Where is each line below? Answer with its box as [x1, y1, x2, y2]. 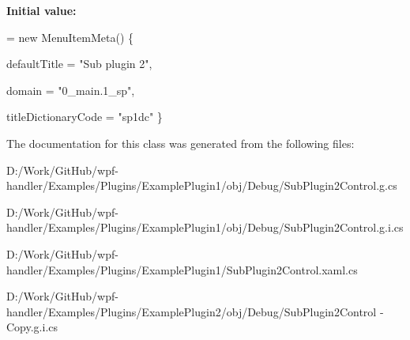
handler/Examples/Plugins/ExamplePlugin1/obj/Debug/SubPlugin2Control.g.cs [6, 177, 397, 194]
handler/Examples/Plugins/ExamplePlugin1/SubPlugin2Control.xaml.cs [6, 261, 358, 278]
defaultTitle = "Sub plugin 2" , [6, 55, 152, 72]
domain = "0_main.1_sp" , [6, 81, 135, 98]
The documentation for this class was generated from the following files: [6, 134, 355, 151]
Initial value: [6, 2, 77, 18]
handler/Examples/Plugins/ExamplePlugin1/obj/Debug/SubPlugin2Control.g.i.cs [6, 219, 404, 236]
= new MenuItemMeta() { [6, 28, 134, 45]
